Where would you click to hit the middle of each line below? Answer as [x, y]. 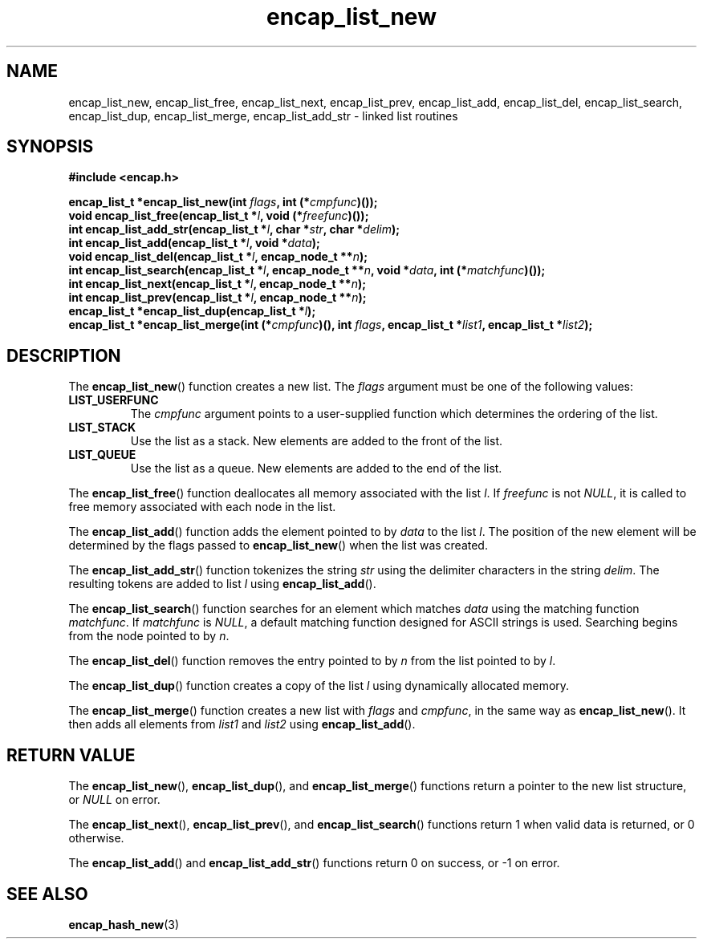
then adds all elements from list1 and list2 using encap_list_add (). [242, 724]
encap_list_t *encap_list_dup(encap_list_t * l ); [192, 311]
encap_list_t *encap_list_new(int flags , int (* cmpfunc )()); [223, 202]
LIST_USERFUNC [114, 400]
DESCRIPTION [64, 355]
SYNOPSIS [50, 147]
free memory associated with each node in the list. [202, 507]
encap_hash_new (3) [124, 924]
